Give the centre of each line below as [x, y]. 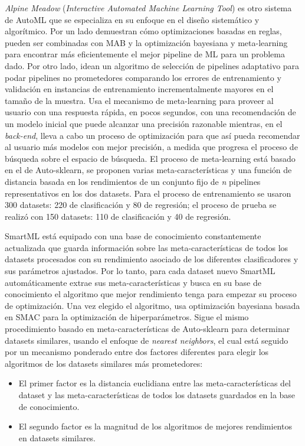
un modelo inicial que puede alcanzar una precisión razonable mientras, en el [144, 123]
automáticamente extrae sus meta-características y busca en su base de [133, 282]
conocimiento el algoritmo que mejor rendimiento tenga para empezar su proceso [151, 294]
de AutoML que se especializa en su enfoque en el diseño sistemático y [132, 19]
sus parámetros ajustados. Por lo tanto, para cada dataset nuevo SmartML [140, 271]
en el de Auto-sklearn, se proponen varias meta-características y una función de [148, 170]
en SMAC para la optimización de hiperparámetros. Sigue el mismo [127, 317]
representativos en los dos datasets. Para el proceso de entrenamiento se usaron [148, 193]
